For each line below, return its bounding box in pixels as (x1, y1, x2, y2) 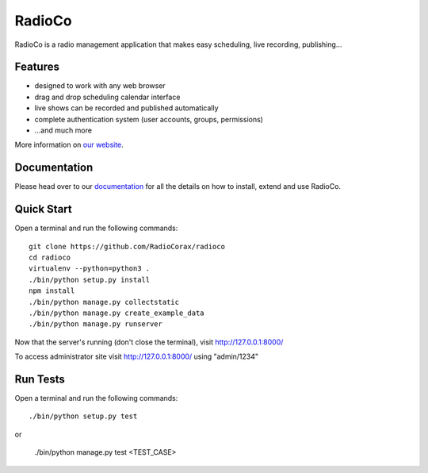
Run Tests (14, 372, 65, 386)
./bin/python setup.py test (29, 412, 138, 421)
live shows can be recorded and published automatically (34, 103, 219, 113)
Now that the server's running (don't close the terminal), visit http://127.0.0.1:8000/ (14, 337, 284, 347)
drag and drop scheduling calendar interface (34, 92, 181, 102)
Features (14, 60, 59, 74)
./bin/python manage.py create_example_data (29, 308, 205, 317)
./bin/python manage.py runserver (29, 320, 162, 329)
